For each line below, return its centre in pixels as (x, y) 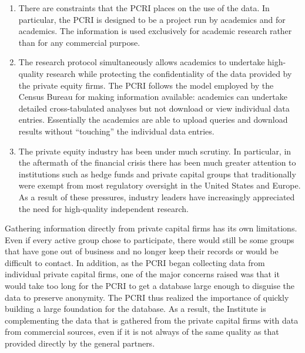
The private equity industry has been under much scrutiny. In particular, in (155, 151)
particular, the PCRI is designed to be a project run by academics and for (152, 19)
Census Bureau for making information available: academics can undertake (153, 97)
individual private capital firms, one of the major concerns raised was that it (142, 274)
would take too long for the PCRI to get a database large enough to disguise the (150, 286)
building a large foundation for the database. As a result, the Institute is (135, 309)
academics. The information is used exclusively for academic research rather (155, 31)
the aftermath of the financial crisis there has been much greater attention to (157, 162)
